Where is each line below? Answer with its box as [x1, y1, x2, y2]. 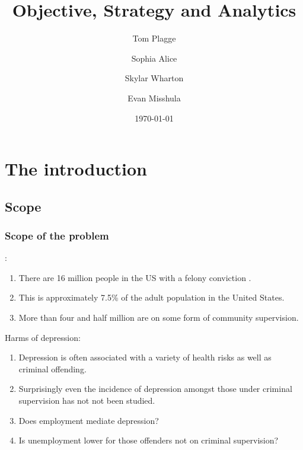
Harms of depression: [5, 331, 81, 343]
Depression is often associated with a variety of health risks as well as [18, 351, 272, 363]
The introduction [5, 157, 148, 181]
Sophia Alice [131, 52, 177, 64]
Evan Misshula [127, 91, 181, 104]
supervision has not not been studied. [18, 394, 155, 407]
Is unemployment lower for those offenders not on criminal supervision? [18, 434, 279, 446]
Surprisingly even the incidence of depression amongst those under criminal [18, 382, 292, 395]
